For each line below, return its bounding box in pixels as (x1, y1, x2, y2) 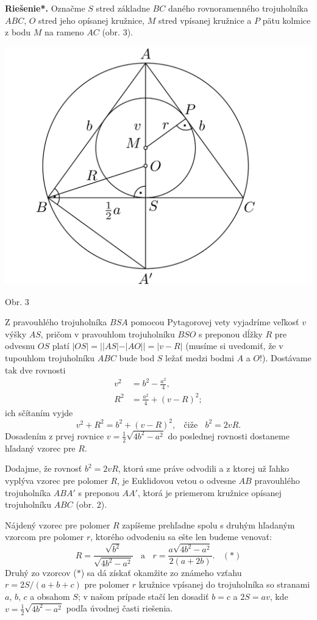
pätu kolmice (262, 13, 311, 26)
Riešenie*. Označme (5, 2, 85, 14)
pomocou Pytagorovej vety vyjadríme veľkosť (130, 315, 299, 328)
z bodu (5, 26, 31, 38)
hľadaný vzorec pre (5, 441, 76, 454)
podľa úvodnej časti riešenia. (66, 602, 173, 615)
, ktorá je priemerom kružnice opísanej (137, 486, 282, 499)
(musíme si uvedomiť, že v (185, 339, 283, 352)
